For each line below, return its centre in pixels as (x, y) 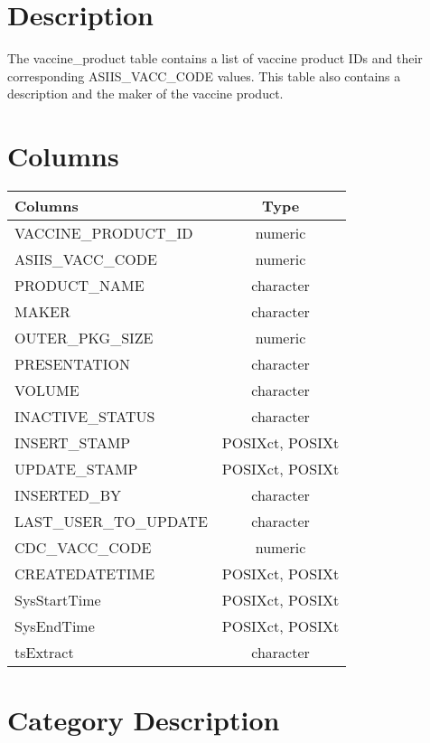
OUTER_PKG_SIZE (84, 338)
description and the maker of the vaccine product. (145, 94)
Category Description (144, 720)
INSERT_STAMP (73, 443)
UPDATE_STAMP (76, 469)
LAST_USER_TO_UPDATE (111, 522)
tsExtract (44, 653)
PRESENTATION (73, 364)
